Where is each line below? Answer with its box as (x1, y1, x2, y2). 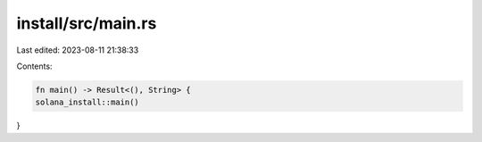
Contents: (16, 61, 53, 71)
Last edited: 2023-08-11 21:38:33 (16, 45, 139, 55)
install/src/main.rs (16, 13, 157, 33)
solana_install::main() (35, 97, 140, 107)
